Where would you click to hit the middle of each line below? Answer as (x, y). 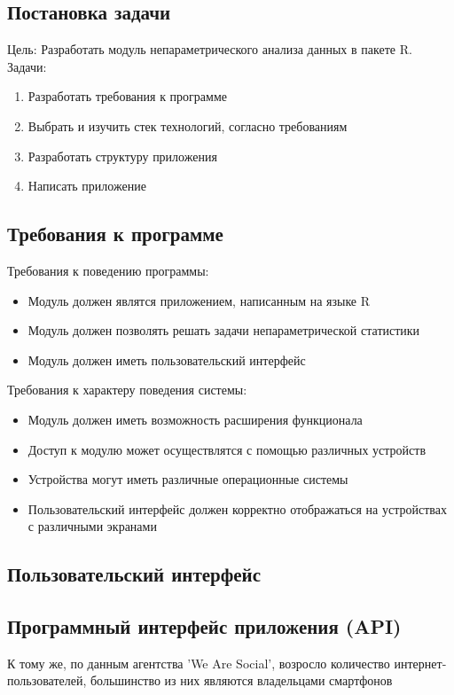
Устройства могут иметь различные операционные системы (188, 479)
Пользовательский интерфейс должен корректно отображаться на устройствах (237, 508)
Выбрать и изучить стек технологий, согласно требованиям (188, 125)
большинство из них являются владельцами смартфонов (241, 680)
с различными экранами (92, 526)
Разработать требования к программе (127, 96)
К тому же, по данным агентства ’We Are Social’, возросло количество (199, 663)
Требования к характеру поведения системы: (127, 390)
